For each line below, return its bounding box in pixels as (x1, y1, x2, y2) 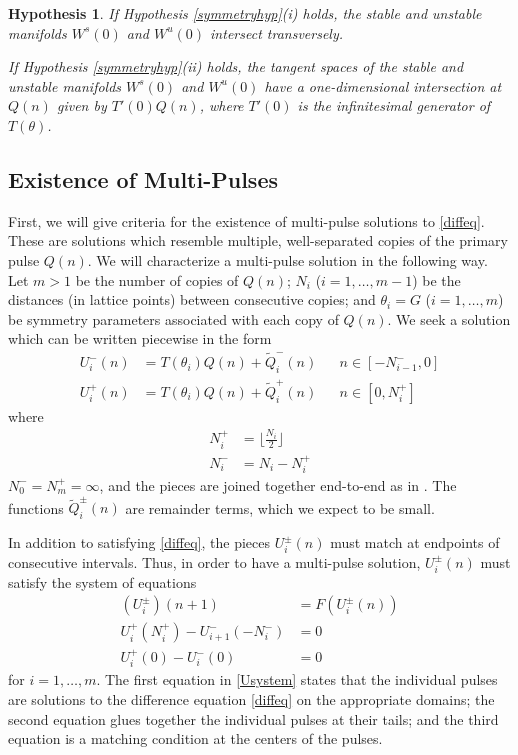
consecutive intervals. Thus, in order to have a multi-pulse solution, (8, 551, 421, 572)
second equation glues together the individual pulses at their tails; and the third (8, 708, 499, 729)
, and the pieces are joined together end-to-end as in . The (99, 474, 457, 495)
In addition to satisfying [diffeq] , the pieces (8, 532, 270, 553)
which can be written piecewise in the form (8, 328, 272, 349)
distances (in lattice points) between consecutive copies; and (8, 289, 376, 310)
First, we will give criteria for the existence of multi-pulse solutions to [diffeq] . (8, 210, 485, 231)
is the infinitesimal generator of (297, 95, 491, 116)
